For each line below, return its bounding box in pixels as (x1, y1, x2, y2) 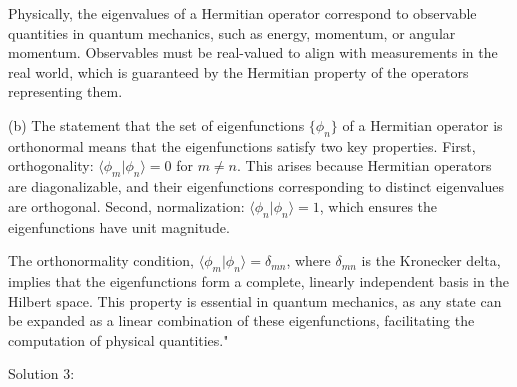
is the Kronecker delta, (361, 250, 501, 271)
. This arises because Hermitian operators (237, 155, 492, 176)
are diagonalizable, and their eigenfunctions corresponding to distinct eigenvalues (8, 176, 504, 197)
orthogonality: (8, 155, 94, 176)
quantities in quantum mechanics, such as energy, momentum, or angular (8, 22, 456, 43)
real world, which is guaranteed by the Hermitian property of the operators (8, 61, 469, 82)
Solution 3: (8, 363, 75, 384)
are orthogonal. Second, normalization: (8, 195, 245, 216)
